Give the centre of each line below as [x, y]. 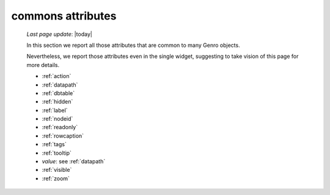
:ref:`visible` [57, 170]
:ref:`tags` [54, 144]
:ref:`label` [55, 110]
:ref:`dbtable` [58, 93]
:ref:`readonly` [60, 127]
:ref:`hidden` [57, 102]
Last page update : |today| [60, 34]
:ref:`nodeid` [57, 119]
